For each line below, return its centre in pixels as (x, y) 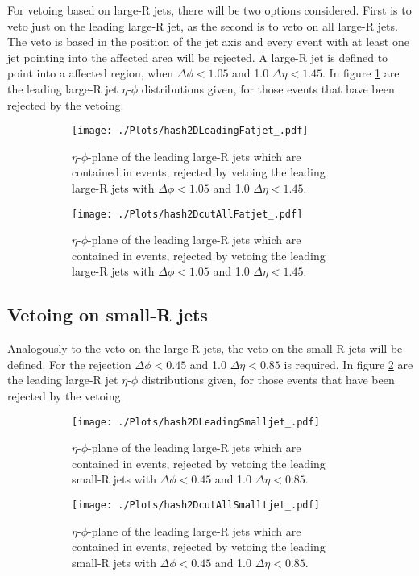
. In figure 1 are (361, 73)
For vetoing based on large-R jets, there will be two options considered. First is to (209, 10)
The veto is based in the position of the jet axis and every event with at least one (208, 41)
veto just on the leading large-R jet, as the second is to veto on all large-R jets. (203, 25)
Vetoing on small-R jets (108, 315)
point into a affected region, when (91, 73)
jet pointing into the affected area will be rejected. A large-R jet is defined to (198, 57)
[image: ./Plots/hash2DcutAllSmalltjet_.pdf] (196, 506)
